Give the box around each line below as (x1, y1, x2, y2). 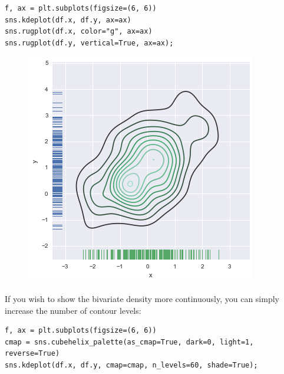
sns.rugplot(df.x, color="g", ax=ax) (5, 27, 153, 36)
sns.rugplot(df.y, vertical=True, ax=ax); (5, 38, 174, 47)
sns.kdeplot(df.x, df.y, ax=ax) (5, 15, 131, 24)
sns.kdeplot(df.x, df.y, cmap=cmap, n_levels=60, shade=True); (5, 360, 258, 369)
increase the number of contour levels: (5, 304, 141, 316)
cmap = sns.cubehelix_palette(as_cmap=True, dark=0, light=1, (5, 337, 254, 346)
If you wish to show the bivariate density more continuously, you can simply (5, 292, 279, 304)
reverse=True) (5, 349, 60, 358)
